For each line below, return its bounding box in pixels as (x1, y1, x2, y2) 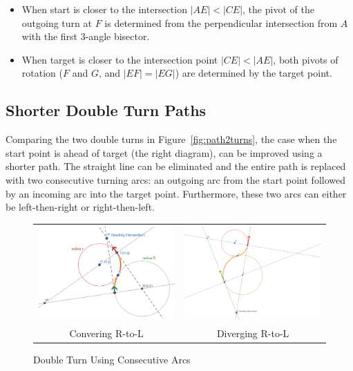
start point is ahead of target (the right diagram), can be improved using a (6, 145, 323, 160)
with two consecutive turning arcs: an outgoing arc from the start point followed (6, 172, 345, 187)
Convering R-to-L (69, 325, 144, 340)
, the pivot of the (242, 2, 314, 16)
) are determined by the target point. (175, 66, 332, 80)
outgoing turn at (21, 15, 92, 30)
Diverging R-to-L (216, 325, 289, 340)
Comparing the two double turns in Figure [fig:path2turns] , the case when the (6, 132, 337, 146)
